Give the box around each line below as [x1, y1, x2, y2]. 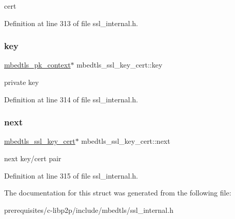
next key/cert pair [4, 153, 62, 163]
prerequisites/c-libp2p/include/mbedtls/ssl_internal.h [4, 204, 173, 215]
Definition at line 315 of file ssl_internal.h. [4, 170, 138, 181]
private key [4, 77, 39, 87]
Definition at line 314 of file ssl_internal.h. [4, 94, 138, 104]
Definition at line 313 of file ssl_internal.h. [4, 17, 138, 28]
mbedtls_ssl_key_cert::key [76, 59, 163, 70]
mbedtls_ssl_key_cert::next [81, 136, 170, 146]
